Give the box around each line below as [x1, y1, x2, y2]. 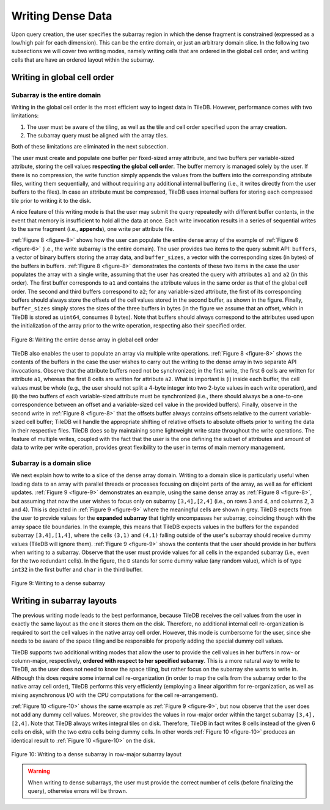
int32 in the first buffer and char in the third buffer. [11, 566, 143, 573]
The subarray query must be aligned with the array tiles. [26, 132, 168, 139]
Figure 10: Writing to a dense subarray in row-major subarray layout [11, 750, 182, 757]
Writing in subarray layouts [11, 596, 117, 606]
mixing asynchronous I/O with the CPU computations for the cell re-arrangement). [11, 691, 218, 699]
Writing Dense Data [11, 9, 112, 23]
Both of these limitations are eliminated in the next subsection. [11, 143, 168, 150]
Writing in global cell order [11, 72, 114, 82]
